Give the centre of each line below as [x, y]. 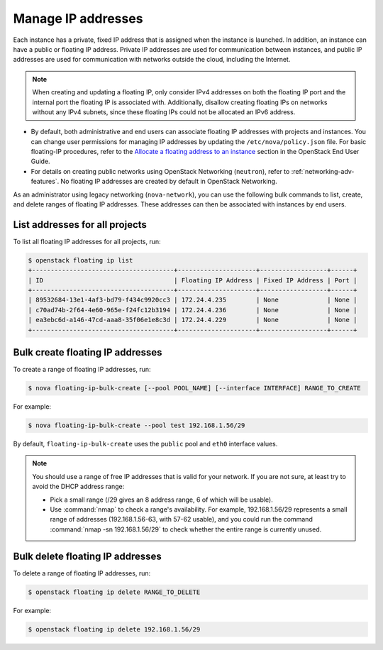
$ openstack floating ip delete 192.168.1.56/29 [114, 629]
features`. [45, 182]
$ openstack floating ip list [81, 260]
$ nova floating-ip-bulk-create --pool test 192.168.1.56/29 [137, 425]
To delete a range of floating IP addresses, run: [82, 573]
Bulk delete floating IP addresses [88, 556]
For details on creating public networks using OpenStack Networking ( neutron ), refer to [160, 171]
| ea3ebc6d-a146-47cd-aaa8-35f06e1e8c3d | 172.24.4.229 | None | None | [193, 320]
